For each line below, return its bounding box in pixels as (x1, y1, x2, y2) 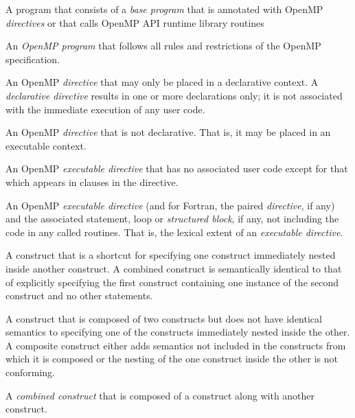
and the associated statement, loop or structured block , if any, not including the (5, 211, 339, 226)
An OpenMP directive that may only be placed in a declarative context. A (5, 75, 319, 89)
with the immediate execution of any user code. (5, 102, 205, 116)
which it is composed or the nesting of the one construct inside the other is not (5, 351, 338, 366)
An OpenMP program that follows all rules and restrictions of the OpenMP (5, 38, 321, 53)
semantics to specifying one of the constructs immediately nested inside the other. (5, 325, 350, 339)
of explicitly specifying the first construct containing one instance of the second (5, 275, 339, 289)
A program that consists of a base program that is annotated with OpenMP (5, 2, 323, 16)
